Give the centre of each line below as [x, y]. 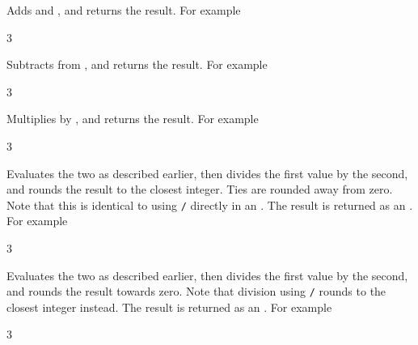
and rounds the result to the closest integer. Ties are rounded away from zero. [200, 189]
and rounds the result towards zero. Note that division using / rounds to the [196, 291]
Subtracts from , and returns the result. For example [137, 64]
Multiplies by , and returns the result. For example [133, 119]
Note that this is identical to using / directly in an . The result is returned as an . [210, 204]
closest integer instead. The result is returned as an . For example [169, 307]
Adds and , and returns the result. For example [124, 10]
